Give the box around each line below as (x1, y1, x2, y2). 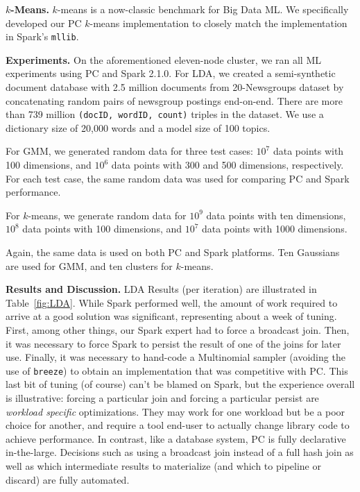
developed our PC (6, 15, 82, 30)
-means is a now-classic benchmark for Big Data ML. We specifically (57, 2, 349, 16)
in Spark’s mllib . (6, 29, 79, 44)
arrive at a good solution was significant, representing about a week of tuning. (6, 309, 337, 323)
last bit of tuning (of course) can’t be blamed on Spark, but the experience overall (6, 377, 355, 391)
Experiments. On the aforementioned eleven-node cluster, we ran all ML (6, 52, 321, 67)
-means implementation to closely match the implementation (89, 15, 348, 30)
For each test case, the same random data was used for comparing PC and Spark (6, 171, 350, 185)
